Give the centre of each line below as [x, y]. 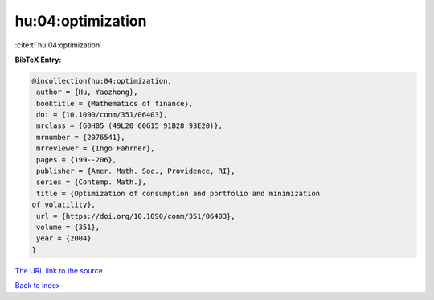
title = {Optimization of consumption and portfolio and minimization [178, 193]
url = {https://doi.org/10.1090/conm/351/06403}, [136, 216]
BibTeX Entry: [38, 60]
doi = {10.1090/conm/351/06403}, [102, 115]
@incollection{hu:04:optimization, [102, 81]
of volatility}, [64, 205]
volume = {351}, [68, 227]
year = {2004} [64, 238]
